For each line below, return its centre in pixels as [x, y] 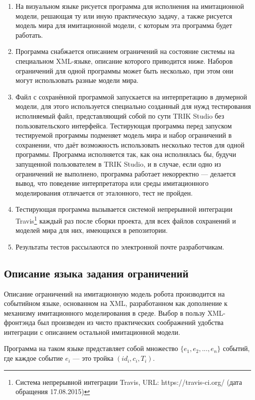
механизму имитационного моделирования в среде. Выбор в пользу [105, 312]
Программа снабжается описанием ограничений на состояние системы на [125, 51]
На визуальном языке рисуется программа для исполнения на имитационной [130, 6]
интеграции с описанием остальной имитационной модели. [92, 332]
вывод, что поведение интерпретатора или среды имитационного [112, 183]
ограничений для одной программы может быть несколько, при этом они [124, 70]
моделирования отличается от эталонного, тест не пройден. [104, 192]
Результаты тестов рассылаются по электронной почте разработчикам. [120, 246]
